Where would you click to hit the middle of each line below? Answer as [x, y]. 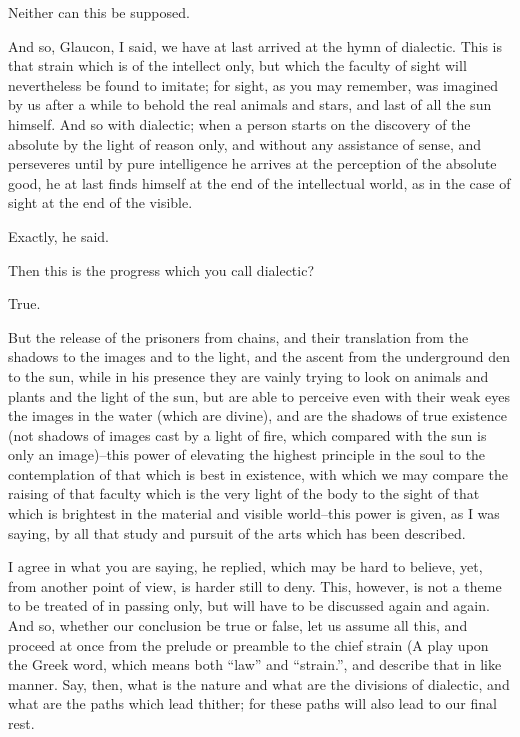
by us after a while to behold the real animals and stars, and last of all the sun [250, 104]
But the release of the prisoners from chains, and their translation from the [238, 336]
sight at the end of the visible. [100, 202]
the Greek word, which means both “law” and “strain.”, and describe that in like [255, 664]
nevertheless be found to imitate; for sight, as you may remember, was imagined [253, 84]
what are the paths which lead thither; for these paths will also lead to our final [252, 703]
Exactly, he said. [59, 235]
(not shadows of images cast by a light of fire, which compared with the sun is [247, 434]
